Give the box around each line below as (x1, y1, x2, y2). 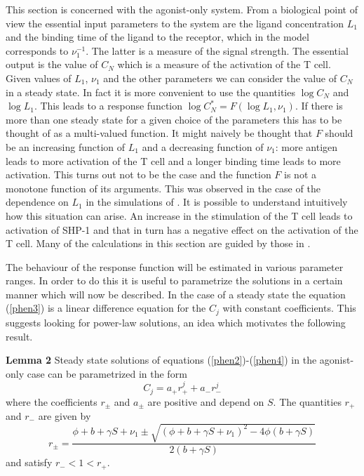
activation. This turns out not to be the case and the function (6, 167, 271, 182)
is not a (284, 167, 316, 182)
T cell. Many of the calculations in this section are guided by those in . (6, 236, 311, 251)
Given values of (6, 70, 72, 85)
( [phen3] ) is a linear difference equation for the (6, 300, 206, 315)
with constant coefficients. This (222, 300, 356, 315)
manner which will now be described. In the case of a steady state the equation (6, 286, 346, 301)
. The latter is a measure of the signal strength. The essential (86, 43, 349, 58)
